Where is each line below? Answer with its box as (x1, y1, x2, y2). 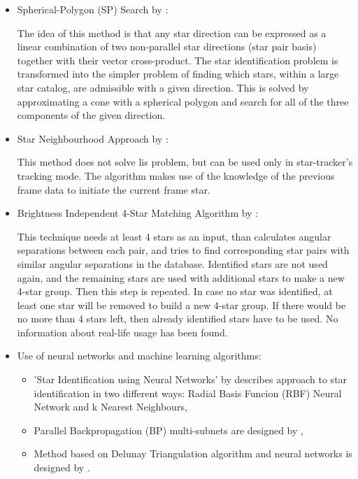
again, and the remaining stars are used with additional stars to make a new (17, 270, 345, 285)
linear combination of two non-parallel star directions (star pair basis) (17, 39, 317, 54)
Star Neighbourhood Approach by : (17, 131, 169, 145)
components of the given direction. (17, 108, 166, 122)
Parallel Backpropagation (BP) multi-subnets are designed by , (34, 422, 303, 437)
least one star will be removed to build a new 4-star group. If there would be (17, 297, 346, 312)
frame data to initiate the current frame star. (17, 182, 210, 196)
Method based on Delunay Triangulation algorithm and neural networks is (34, 446, 352, 461)
